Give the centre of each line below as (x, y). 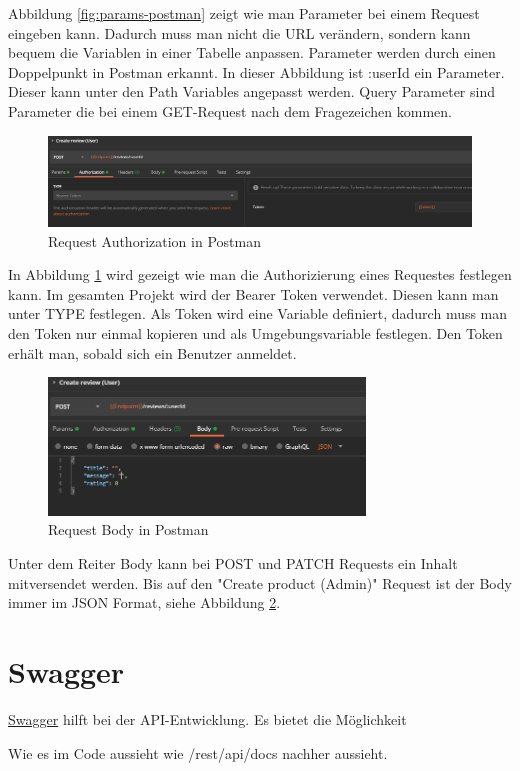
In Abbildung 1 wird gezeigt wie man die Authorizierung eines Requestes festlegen (260, 274)
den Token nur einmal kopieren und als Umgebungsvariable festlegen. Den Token (255, 333)
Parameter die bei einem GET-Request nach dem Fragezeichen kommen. (230, 110)
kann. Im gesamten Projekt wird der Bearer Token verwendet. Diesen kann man (253, 293)
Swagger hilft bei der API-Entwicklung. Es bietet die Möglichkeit (207, 718)
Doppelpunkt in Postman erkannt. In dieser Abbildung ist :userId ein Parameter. (256, 71)
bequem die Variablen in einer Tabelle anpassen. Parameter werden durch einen (252, 52)
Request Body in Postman (128, 529)
